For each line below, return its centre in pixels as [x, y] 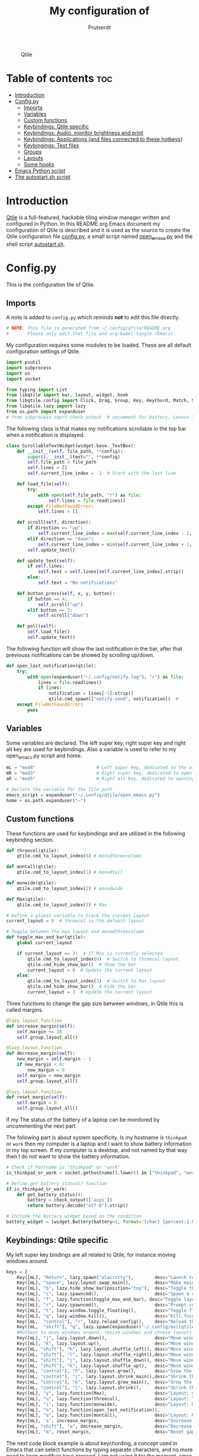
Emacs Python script [40, 170]
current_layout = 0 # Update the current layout [90, 970]
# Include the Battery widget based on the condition [74, 1216]
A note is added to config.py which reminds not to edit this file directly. [93, 317]
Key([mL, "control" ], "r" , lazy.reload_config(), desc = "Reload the [107, 1322]
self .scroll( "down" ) [63, 616]
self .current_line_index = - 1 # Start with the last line [102, 473]
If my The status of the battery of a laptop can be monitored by [83, 1120]
